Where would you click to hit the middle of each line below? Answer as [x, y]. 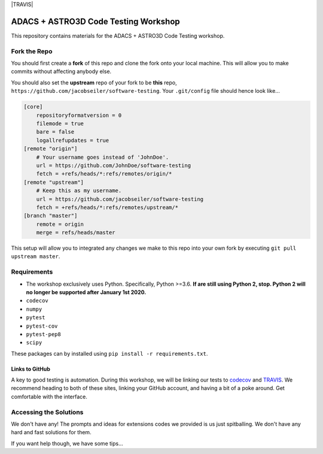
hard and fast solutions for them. [51, 432]
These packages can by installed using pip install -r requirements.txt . [109, 353]
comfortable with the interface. [49, 397]
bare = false [55, 132]
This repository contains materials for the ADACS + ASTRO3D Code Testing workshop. [118, 35]
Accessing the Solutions [47, 412]
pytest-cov [42, 326]
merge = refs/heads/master [76, 233]
